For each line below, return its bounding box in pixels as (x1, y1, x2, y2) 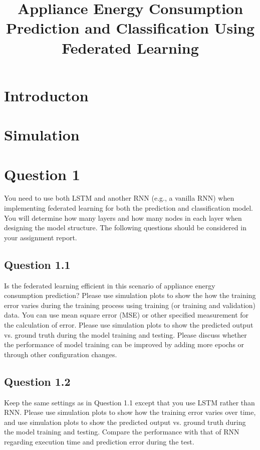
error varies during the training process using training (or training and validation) (4, 299, 256, 310)
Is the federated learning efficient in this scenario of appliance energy (4, 280, 215, 290)
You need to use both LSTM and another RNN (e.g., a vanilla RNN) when (4, 193, 234, 203)
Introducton (4, 85, 89, 105)
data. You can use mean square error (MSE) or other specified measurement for (4, 310, 249, 320)
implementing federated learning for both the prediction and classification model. (4, 203, 253, 213)
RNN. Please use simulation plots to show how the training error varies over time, (4, 407, 256, 417)
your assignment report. (4, 232, 77, 242)
